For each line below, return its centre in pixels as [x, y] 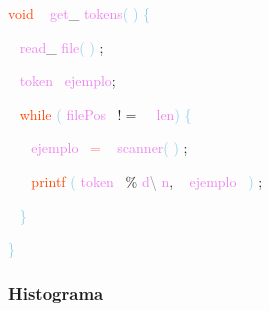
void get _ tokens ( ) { [79, 13]
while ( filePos [62, 113]
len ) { [174, 113]
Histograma [56, 292]
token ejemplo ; [67, 80]
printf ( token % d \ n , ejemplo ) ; [147, 180]
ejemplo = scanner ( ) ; [109, 147]
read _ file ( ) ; [61, 46]
